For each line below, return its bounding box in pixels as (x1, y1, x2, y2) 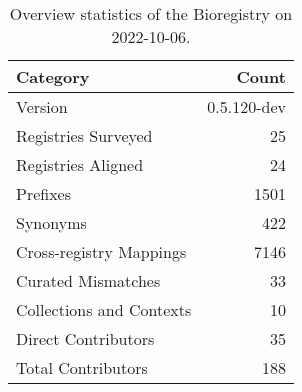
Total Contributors (16, 356, 148, 379)
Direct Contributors (16, 327, 155, 350)
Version (16, 95, 68, 118)
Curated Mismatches (16, 269, 161, 292)
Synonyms (16, 211, 87, 234)
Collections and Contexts (16, 298, 192, 321)
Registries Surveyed (16, 124, 153, 147)
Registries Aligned (16, 153, 144, 176)
